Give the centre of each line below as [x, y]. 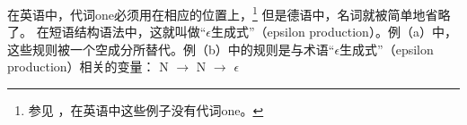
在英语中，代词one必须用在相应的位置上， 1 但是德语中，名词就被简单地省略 [229, 13]
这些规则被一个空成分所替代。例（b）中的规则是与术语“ [171, 49]
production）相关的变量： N [88, 67]
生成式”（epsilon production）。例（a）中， [334, 32]
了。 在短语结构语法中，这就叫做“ [107, 32]
